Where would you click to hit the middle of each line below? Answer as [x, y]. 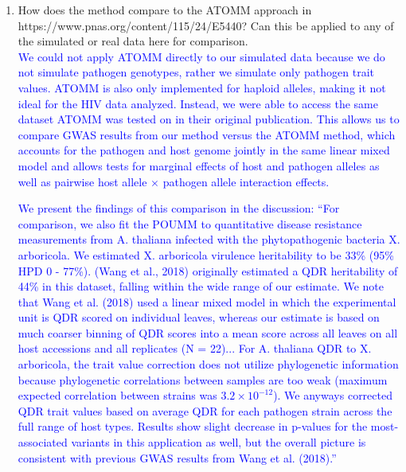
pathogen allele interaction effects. [246, 181]
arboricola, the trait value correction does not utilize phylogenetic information [208, 364]
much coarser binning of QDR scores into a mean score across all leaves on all [208, 332]
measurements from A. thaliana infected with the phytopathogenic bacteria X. [209, 239]
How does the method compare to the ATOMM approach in [165, 10]
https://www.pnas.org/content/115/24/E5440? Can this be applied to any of [206, 25]
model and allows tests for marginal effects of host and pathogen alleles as [199, 165]
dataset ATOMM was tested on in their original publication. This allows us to [209, 119]
